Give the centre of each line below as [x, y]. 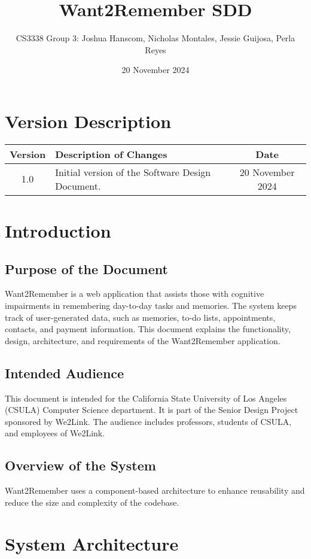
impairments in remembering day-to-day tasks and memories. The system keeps [151, 306]
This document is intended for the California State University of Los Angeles [146, 398]
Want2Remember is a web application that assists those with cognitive [135, 294]
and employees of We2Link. [55, 433]
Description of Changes [111, 154]
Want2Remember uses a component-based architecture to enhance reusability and [155, 490]
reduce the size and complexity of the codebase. [92, 502]
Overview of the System [80, 465]
